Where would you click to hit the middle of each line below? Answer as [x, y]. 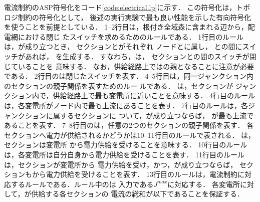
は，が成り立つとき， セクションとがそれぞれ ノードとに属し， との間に [123, 46]
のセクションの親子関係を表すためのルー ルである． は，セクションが [119, 85]
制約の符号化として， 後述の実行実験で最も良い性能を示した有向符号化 [135, 17]
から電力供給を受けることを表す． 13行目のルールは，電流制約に [138, 174]
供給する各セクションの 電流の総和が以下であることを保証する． [138, 194]
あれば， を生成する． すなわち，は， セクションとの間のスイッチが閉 [141, 56]
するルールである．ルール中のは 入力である [82, 184]
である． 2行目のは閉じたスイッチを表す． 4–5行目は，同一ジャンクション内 [129, 76]
